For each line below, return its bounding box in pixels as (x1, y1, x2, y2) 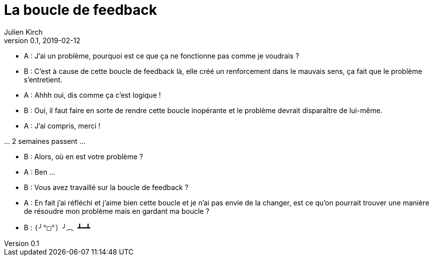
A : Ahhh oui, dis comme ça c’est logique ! (24, 90, 161, 99)
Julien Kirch (4, 27, 43, 36)
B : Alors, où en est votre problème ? (24, 152, 143, 161)
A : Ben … (24, 167, 56, 176)
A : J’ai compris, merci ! (24, 121, 100, 130)
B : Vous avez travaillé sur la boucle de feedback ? (24, 183, 188, 192)
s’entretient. (24, 75, 63, 84)
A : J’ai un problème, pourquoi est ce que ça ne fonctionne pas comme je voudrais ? (24, 51, 299, 60)
